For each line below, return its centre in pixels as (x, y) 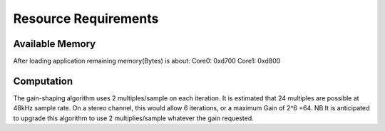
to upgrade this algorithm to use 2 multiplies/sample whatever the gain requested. (134, 118)
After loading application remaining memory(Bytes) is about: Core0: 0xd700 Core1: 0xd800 (147, 61)
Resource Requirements (86, 19)
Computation (43, 81)
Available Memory (55, 44)
